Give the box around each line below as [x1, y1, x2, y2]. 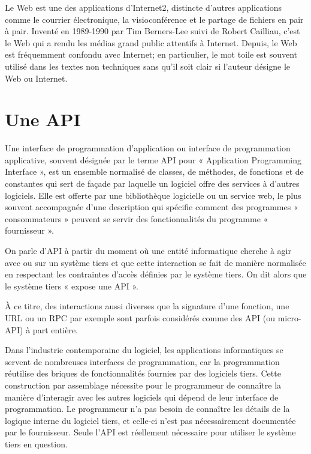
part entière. [32, 323, 78, 336]
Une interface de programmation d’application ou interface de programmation [5, 142, 291, 154]
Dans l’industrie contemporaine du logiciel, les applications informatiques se [5, 344, 283, 356]
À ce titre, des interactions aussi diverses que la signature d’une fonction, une [5, 300, 289, 312]
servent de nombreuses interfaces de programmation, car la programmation [5, 355, 280, 368]
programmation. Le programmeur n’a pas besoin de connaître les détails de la [5, 402, 290, 415]
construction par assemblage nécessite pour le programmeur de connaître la [5, 378, 282, 391]
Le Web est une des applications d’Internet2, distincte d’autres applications [5, 1, 282, 13]
